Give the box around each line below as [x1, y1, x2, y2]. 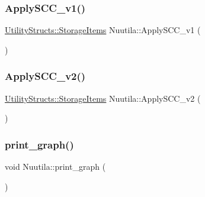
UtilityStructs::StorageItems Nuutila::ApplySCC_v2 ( [5, 92, 201, 104]
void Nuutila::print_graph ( [5, 160, 106, 173]
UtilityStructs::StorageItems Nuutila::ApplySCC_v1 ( [5, 24, 201, 36]
